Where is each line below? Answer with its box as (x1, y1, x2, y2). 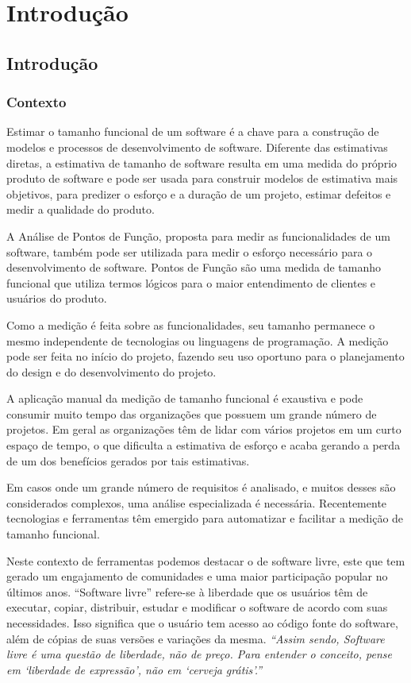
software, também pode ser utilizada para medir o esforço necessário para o (6, 243, 373, 260)
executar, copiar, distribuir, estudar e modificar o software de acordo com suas (6, 599, 388, 615)
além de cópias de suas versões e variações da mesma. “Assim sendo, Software (6, 630, 385, 646)
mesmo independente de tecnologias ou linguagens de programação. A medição (6, 332, 389, 349)
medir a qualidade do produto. (6, 201, 155, 218)
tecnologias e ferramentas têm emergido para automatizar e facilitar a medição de (6, 510, 404, 527)
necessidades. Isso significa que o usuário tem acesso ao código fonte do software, (6, 615, 398, 631)
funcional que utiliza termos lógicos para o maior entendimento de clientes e (6, 274, 376, 291)
